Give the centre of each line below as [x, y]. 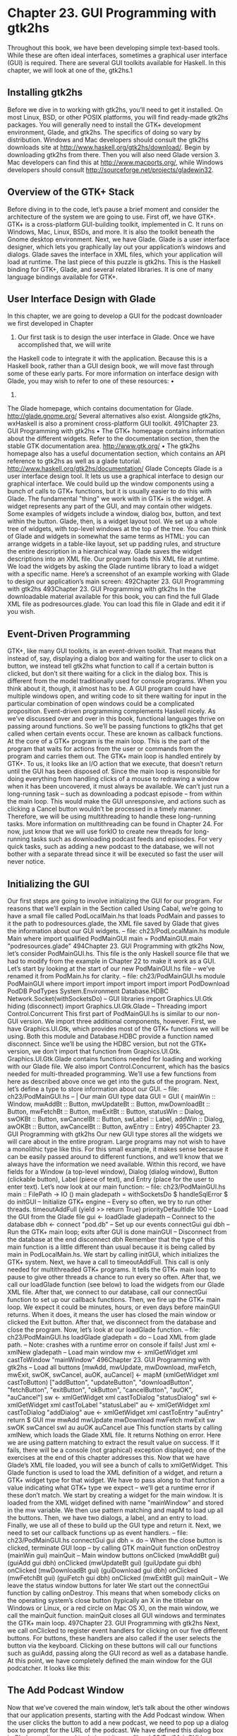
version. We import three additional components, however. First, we [118, 1021]
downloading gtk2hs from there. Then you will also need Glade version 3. [114, 154]
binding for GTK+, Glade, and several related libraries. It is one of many [110, 269]
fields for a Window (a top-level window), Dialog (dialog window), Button [113, 1172]
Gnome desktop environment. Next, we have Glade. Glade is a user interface [119, 239]
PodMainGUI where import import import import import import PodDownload [119, 983]
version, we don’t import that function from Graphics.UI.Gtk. [94, 1051]
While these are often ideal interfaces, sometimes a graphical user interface [117, 55]
